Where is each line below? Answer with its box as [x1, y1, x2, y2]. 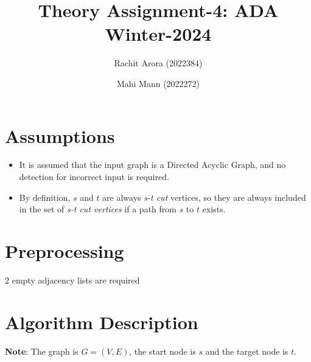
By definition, [19, 190, 71, 203]
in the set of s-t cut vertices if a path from [19, 203, 176, 215]
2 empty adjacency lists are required [5, 273, 140, 286]
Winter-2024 [105, 21, 212, 46]
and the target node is [205, 344, 288, 357]
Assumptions [5, 123, 115, 148]
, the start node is [129, 344, 196, 357]
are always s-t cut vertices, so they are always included [102, 190, 306, 203]
